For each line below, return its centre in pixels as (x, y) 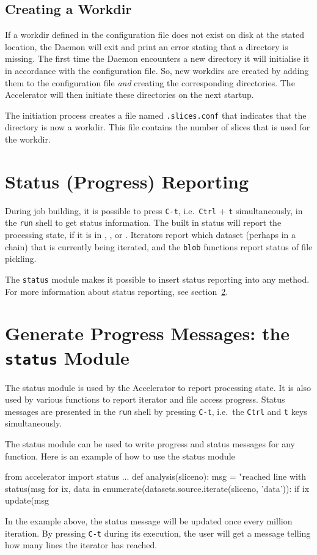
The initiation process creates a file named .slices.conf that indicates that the (156, 115)
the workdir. (28, 139)
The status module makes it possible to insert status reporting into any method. (157, 279)
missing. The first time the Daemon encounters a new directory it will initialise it (157, 58)
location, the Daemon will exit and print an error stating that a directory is (147, 46)
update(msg (27, 500)
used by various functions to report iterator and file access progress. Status (145, 399)
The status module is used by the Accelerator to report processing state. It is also (158, 387)
